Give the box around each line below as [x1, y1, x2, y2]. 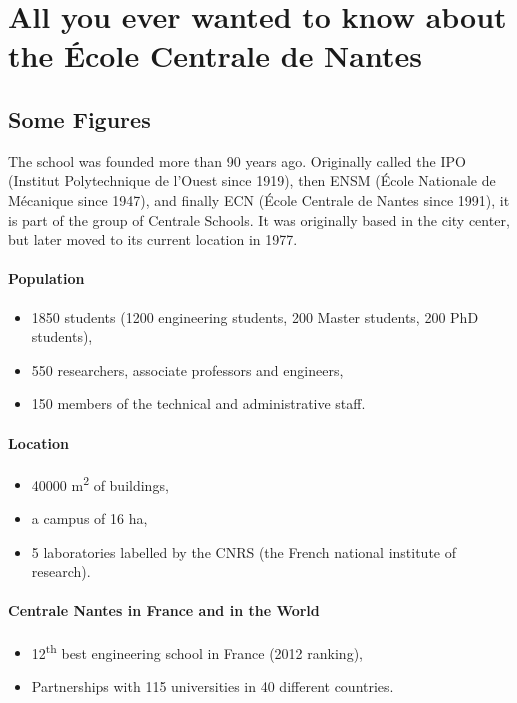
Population [8, 268, 85, 289]
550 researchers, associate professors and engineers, [31, 359, 344, 380]
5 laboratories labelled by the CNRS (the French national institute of [31, 541, 456, 562]
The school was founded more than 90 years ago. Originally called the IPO [8, 150, 466, 171]
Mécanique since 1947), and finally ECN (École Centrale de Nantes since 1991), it [8, 189, 510, 210]
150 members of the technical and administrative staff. [31, 393, 366, 414]
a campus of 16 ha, [31, 507, 148, 528]
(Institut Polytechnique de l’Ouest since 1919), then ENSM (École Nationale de [8, 170, 496, 191]
